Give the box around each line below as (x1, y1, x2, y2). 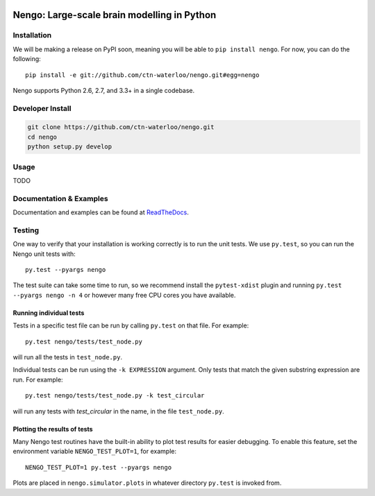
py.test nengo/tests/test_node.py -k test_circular (25, 392, 205, 400)
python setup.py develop (27, 143, 112, 151)
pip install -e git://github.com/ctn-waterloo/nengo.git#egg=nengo (25, 71, 260, 79)
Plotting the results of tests (12, 425, 93, 433)
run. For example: (12, 375, 63, 384)
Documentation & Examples (12, 194, 108, 203)
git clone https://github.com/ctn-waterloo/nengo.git (27, 123, 215, 131)
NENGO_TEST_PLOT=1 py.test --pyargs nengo (25, 463, 172, 471)
